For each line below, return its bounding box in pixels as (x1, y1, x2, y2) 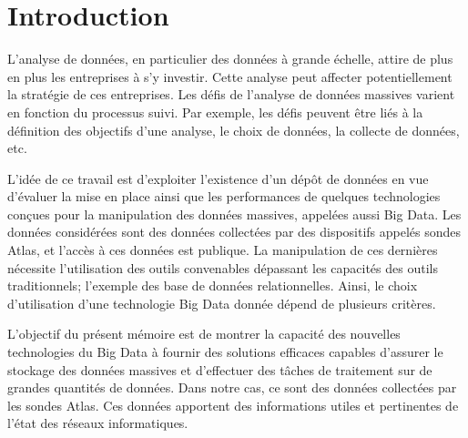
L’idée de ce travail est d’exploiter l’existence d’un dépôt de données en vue (7, 168, 429, 188)
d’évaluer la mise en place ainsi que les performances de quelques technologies (7, 187, 441, 206)
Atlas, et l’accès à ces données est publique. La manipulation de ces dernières (7, 240, 438, 260)
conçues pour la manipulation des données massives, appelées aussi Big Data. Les (7, 204, 462, 223)
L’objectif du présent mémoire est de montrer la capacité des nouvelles (7, 324, 401, 343)
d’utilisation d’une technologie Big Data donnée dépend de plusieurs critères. (7, 293, 436, 312)
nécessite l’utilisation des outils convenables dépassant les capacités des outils (7, 258, 438, 277)
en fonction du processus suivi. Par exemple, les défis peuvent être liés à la (7, 102, 423, 121)
